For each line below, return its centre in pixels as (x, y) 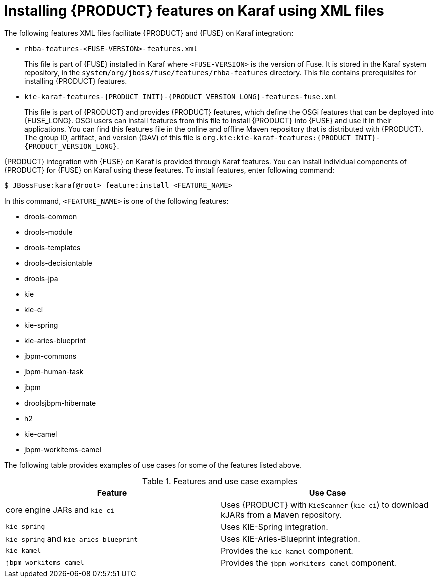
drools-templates (52, 247)
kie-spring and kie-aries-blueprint (72, 539)
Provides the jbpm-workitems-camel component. (309, 563)
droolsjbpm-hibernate (60, 403)
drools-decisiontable (58, 263)
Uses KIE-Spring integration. (274, 527)
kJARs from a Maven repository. (281, 515)
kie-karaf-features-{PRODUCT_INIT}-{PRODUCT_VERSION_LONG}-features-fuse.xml (181, 96)
